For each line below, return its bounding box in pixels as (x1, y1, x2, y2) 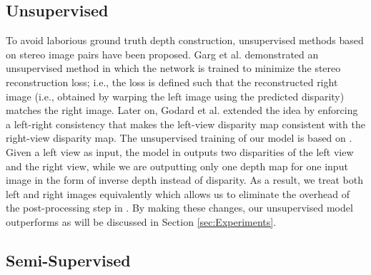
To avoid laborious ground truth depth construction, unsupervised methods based (6, 33, 364, 48)
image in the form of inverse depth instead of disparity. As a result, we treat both (6, 172, 363, 187)
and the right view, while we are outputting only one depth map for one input (6, 158, 348, 173)
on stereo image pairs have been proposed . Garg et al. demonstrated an (6, 46, 319, 61)
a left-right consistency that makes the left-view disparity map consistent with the (6, 116, 365, 131)
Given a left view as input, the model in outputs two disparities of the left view (6, 144, 354, 159)
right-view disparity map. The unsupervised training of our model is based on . (6, 130, 352, 145)
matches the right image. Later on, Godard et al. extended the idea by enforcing (6, 103, 358, 118)
